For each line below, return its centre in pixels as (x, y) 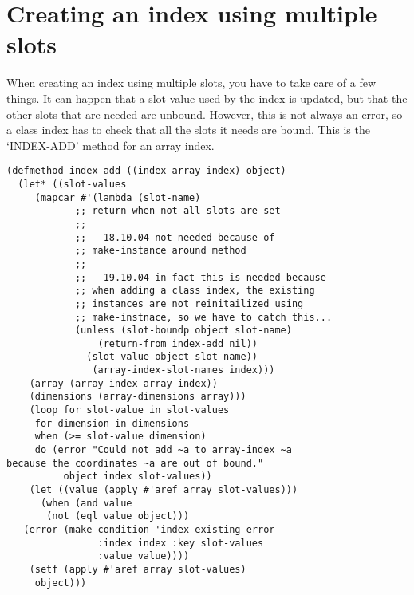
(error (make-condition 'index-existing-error (149, 530)
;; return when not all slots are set (177, 211)
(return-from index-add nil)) (177, 343)
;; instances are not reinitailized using (189, 303)
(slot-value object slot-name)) (172, 357)
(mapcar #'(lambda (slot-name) (118, 197)
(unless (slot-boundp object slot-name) (183, 331)
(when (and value (86, 503)
